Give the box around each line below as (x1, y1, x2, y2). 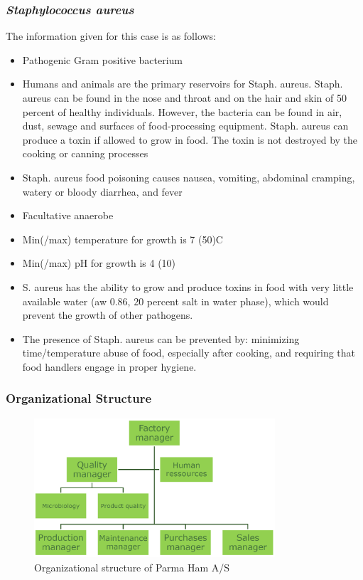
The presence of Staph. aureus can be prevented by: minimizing (22, 331, 300, 346)
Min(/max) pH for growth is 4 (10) (22, 255, 176, 270)
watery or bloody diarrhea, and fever (22, 184, 183, 199)
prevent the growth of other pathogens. (22, 307, 193, 322)
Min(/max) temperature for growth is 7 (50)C (22, 231, 223, 246)
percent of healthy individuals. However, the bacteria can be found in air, (22, 104, 342, 119)
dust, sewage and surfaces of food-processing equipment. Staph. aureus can (22, 118, 349, 133)
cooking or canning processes (22, 146, 148, 161)
